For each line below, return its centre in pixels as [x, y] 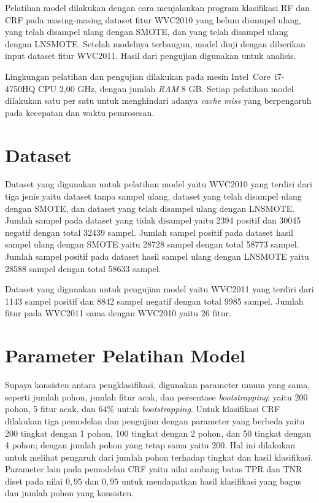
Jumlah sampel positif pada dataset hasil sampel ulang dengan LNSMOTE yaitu [157, 256]
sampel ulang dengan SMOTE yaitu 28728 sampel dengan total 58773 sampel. [152, 244]
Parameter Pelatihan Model [125, 355]
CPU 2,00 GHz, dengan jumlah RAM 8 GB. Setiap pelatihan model [166, 88]
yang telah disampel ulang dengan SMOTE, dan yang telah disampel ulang [147, 32]
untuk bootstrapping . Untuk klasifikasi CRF [198, 409]
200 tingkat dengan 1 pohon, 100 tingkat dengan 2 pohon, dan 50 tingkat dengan [158, 433]
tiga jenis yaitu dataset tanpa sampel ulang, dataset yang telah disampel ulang [153, 196]
